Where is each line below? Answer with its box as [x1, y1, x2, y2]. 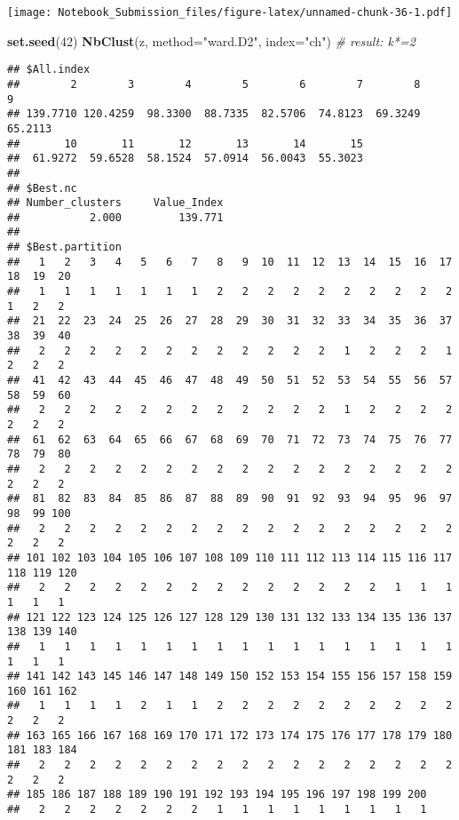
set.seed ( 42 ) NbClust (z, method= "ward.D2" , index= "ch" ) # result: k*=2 [7, 31, 415, 50]
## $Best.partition [7, 241, 122, 254]
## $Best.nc [7, 181, 77, 195]
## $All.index [7, 63, 91, 76]
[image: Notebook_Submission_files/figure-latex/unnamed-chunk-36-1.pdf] [7, 6, 453, 19]
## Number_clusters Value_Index [7, 196, 224, 210]
